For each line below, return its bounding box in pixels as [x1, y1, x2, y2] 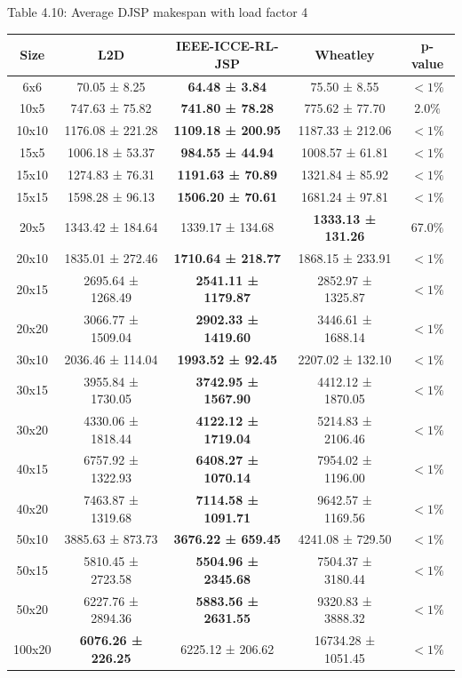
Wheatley [315, 44, 375, 63]
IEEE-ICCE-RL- [175, 36, 279, 55]
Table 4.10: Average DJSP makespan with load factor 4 [7, 3, 308, 20]
